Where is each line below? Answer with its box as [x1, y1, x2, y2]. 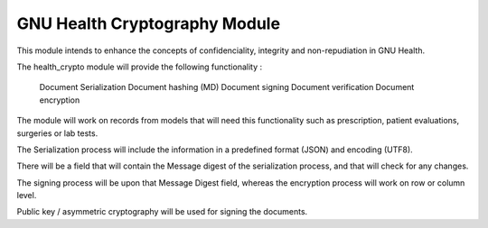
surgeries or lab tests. [16, 127, 99, 139]
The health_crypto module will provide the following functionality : [16, 61, 263, 72]
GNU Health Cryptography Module [16, 14, 280, 33]
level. [16, 190, 37, 201]
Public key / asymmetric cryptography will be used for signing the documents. [16, 206, 308, 217]
